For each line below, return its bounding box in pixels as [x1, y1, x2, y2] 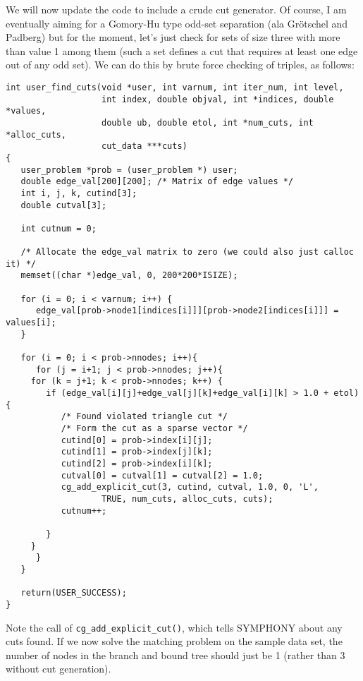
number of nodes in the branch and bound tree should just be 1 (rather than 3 [6, 647, 345, 662]
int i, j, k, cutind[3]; [20, 188, 137, 198]
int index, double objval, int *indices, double [101, 94, 334, 104]
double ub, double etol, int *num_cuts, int [101, 117, 314, 128]
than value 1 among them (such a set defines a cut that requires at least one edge [6, 43, 358, 58]
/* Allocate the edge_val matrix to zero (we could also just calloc [20, 247, 354, 258]
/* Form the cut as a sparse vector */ [61, 423, 248, 433]
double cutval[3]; [20, 200, 107, 210]
